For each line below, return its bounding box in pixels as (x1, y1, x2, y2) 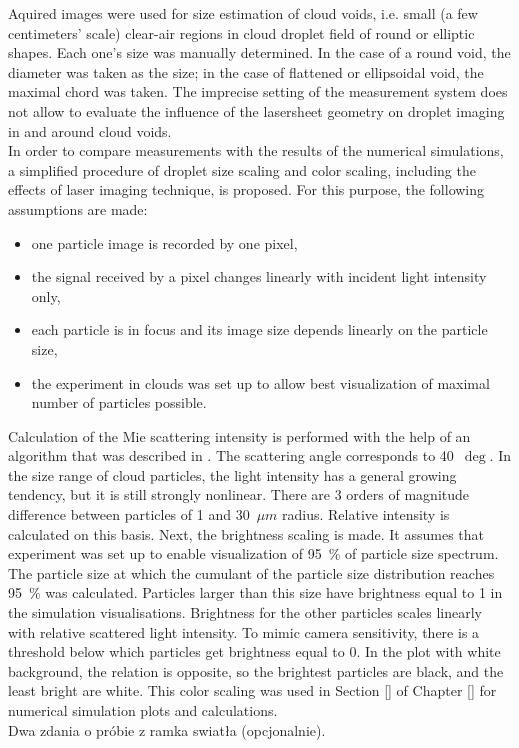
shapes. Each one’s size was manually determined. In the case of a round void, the (8, 42, 511, 63)
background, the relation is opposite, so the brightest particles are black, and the (8, 660, 504, 681)
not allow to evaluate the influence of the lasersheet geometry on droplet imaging (8, 100, 505, 121)
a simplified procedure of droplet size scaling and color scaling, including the (8, 159, 476, 180)
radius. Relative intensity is (282, 504, 450, 525)
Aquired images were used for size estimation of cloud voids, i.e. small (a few (8, 3, 478, 23)
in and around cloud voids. (8, 120, 172, 141)
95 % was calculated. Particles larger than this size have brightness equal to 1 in (8, 582, 503, 603)
